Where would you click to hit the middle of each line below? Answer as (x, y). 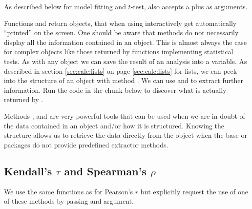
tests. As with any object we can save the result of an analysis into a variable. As (126, 61)
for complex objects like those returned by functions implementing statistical (119, 52)
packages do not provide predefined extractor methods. (86, 144)
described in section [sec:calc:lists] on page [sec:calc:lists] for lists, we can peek (121, 71)
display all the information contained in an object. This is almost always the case (126, 42)
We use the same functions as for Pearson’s (68, 191)
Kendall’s (28, 171)
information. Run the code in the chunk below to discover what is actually (115, 90)
